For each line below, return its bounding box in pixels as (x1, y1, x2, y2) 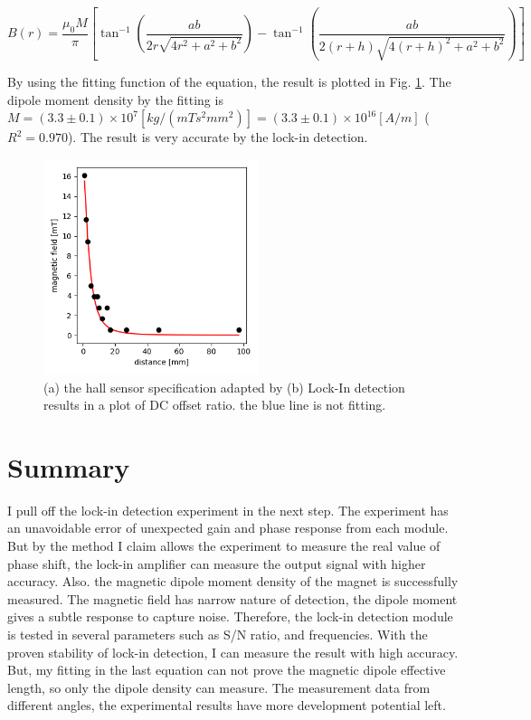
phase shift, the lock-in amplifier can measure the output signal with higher (7, 554, 426, 573)
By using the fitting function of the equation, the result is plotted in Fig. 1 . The (7, 72, 451, 91)
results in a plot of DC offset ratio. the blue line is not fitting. (43, 395, 386, 414)
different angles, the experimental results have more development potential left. (7, 696, 446, 715)
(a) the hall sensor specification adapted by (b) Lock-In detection (43, 377, 405, 396)
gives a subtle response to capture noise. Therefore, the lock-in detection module (7, 607, 453, 626)
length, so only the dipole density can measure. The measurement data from (7, 677, 431, 696)
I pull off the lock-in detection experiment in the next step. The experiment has (7, 500, 449, 519)
